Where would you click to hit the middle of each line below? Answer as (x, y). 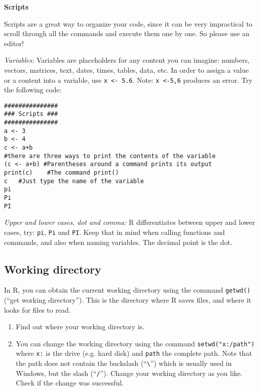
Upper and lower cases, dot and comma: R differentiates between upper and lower (129, 222)
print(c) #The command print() (62, 173)
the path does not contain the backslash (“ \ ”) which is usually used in (124, 363)
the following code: (33, 90)
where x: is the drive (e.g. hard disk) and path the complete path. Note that (134, 353)
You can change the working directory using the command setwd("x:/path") (135, 343)
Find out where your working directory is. (80, 327)
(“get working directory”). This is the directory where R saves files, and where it (128, 300)
